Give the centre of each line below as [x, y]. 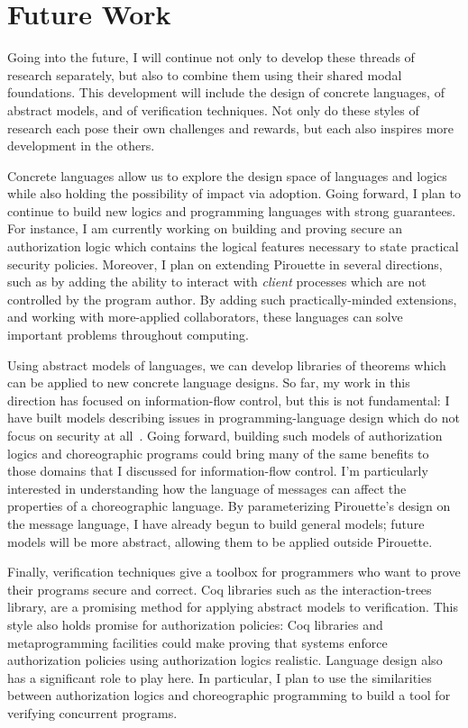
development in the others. [81, 146]
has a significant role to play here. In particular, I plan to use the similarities [220, 677]
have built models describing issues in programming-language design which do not [234, 418]
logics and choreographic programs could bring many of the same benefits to [218, 453]
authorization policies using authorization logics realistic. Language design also [225, 660]
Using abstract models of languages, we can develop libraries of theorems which [227, 364]
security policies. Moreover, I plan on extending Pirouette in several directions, [225, 264]
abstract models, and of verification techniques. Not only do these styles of [213, 109]
